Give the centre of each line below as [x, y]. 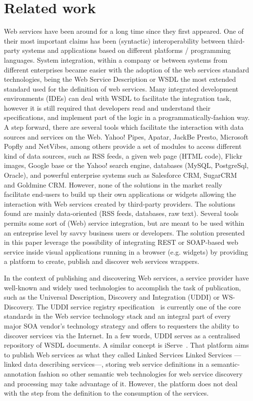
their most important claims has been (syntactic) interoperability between [115, 40]
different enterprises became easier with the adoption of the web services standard [126, 69]
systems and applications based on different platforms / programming [126, 50]
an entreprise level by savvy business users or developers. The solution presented [124, 232]
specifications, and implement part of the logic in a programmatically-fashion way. [127, 117]
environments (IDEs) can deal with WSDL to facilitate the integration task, [118, 98]
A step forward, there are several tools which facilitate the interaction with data [124, 127]
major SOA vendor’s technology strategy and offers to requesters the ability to [121, 325]
